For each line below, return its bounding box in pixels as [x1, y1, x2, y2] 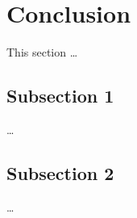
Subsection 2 [6, 160, 114, 185]
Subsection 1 [6, 83, 114, 108]
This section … [6, 44, 78, 61]
